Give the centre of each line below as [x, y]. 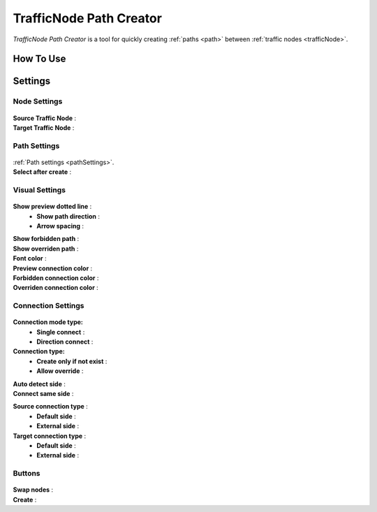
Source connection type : [51, 407]
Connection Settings [49, 306]
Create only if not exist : [72, 361]
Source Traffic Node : [45, 118]
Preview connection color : [53, 268]
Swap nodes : [33, 490]
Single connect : [61, 332]
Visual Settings [39, 190]
